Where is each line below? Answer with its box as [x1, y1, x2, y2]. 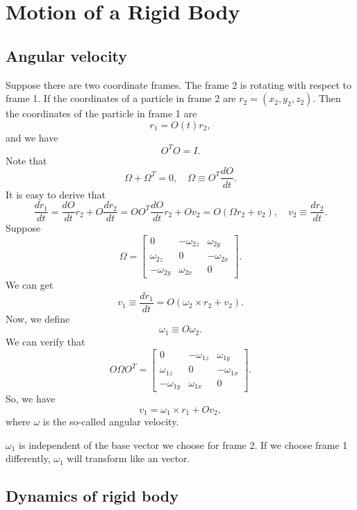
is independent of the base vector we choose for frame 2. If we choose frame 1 [19, 437, 348, 452]
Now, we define [6, 311, 70, 325]
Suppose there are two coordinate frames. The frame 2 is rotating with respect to [6, 77, 351, 92]
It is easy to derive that [6, 187, 106, 201]
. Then [313, 91, 341, 105]
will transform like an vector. [67, 451, 190, 466]
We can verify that [6, 334, 85, 348]
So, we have [6, 391, 56, 405]
